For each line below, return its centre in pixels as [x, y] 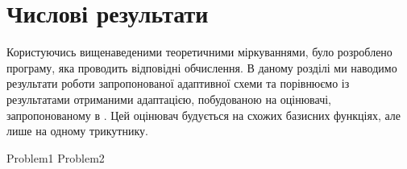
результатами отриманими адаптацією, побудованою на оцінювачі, [169, 99]
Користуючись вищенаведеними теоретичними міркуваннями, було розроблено [199, 52]
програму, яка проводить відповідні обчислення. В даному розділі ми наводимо [202, 67]
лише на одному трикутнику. [77, 131]
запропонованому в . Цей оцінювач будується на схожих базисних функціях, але [203, 115]
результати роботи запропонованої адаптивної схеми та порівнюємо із [178, 83]
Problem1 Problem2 [56, 157]
